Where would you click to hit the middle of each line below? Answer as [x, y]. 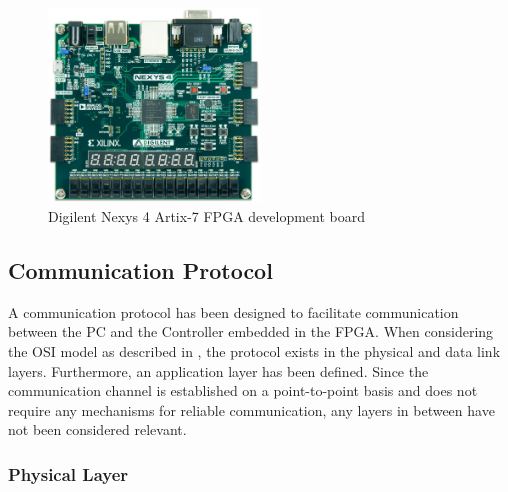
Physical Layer [68, 473]
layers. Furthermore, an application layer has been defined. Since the [218, 370]
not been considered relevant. [97, 429]
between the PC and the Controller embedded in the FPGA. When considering [251, 331]
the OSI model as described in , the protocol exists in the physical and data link [254, 350]
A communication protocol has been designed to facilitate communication [233, 311]
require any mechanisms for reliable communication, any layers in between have [251, 409]
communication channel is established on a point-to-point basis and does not [243, 390]
